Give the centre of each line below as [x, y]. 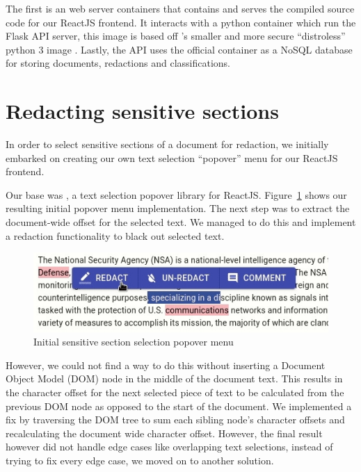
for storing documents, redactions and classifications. [118, 63]
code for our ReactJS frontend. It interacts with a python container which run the [181, 22]
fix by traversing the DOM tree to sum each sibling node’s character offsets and [175, 420]
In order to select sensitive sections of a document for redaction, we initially [167, 144]
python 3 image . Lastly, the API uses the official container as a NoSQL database [179, 49]
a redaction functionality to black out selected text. [115, 235]
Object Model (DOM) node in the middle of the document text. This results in [174, 379]
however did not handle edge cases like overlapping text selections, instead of [169, 447]
